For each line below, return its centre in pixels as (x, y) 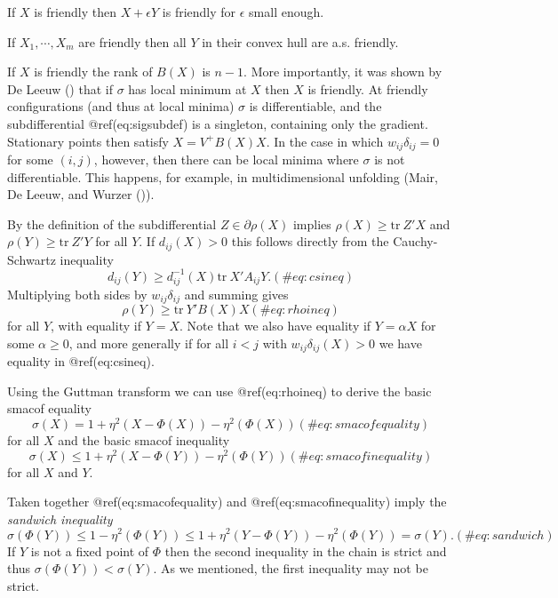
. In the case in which (325, 141)
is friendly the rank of (93, 72)
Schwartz (32, 259)
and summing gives (236, 294)
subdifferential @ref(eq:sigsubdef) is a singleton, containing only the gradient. (218, 123)
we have (400, 343)
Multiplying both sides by (77, 294)
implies (312, 223)
